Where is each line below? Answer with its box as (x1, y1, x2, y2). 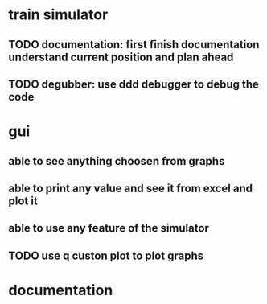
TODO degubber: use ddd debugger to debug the (8, 77, 260, 91)
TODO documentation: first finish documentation (8, 38, 260, 51)
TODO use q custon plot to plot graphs (8, 249, 204, 262)
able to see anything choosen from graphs (8, 154, 225, 168)
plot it (8, 194, 38, 207)
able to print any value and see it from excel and (8, 181, 253, 195)
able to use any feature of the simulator (8, 221, 209, 235)
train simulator (8, 6, 109, 24)
